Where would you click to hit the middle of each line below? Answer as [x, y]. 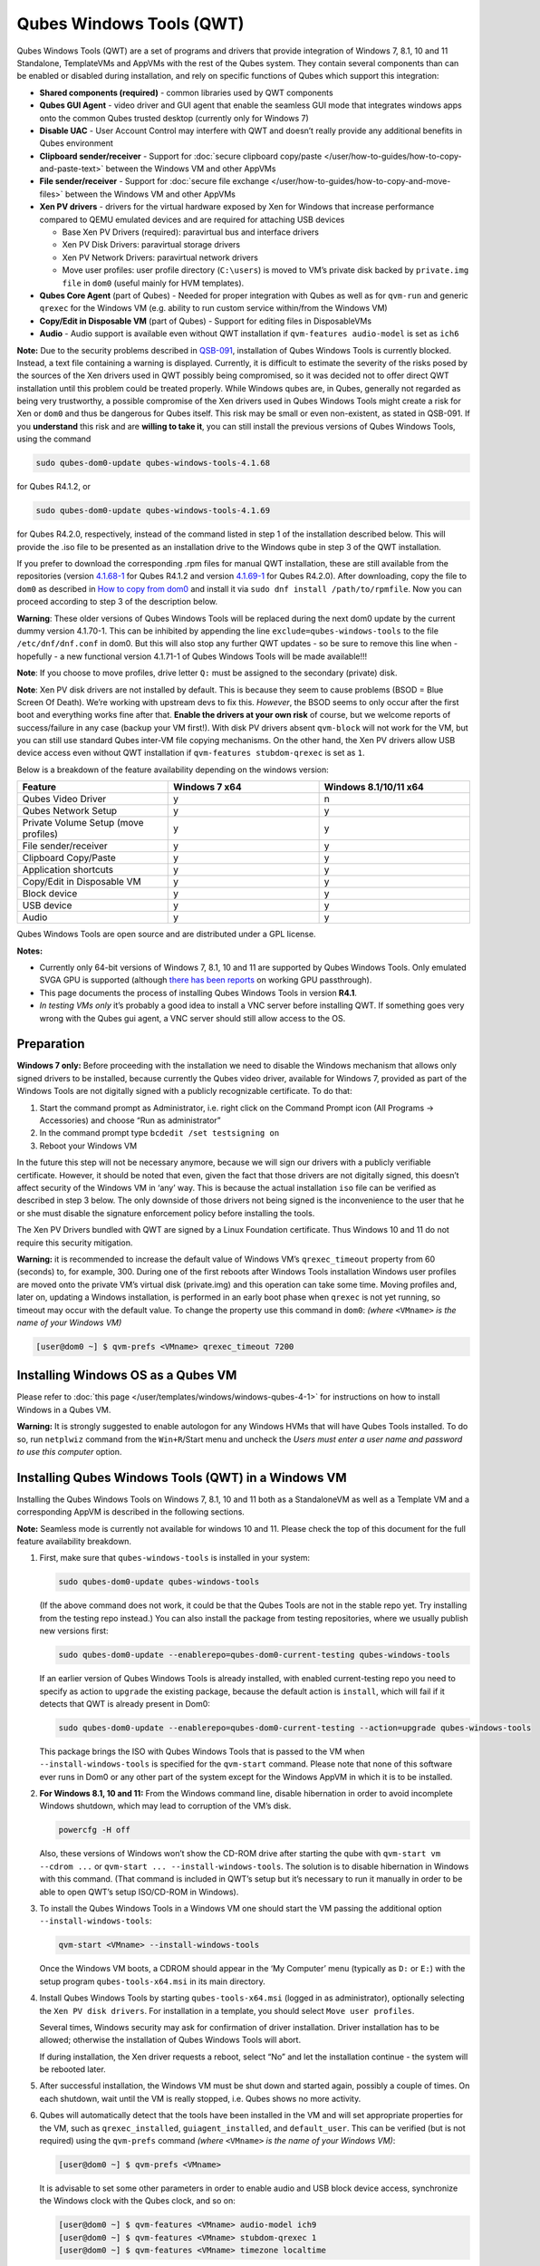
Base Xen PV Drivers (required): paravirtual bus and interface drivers [190, 232]
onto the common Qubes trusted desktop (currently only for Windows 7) [174, 118]
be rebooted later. [72, 2069]
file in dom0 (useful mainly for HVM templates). [153, 283]
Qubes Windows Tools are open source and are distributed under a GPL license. [166, 934]
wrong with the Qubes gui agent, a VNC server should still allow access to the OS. [193, 1018]
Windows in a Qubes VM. [64, 1409]
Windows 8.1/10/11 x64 [374, 787]
